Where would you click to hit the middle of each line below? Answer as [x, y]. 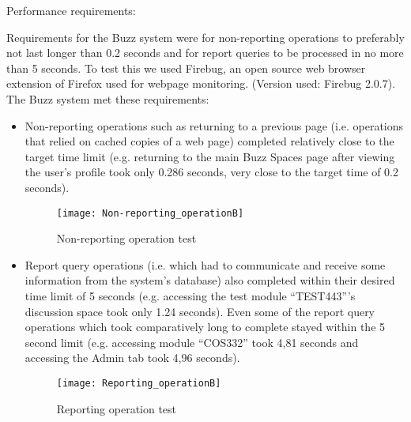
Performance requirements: [71, 10]
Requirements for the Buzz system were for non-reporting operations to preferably [205, 37]
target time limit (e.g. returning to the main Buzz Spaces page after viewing [210, 156]
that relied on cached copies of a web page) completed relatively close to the [209, 141]
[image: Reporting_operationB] [139, 383]
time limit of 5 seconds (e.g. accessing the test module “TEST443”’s [190, 295]
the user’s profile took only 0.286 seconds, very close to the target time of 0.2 [212, 172]
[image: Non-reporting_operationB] [150, 213]
